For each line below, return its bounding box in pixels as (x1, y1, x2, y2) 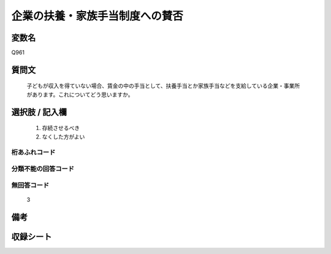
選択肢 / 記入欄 (11, 107, 67, 117)
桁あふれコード (11, 148, 56, 156)
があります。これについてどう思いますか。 (26, 91, 134, 98)
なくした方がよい (42, 133, 85, 140)
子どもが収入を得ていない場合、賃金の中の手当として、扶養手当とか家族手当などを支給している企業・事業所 (26, 82, 300, 90)
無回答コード (11, 181, 50, 190)
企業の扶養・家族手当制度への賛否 (11, 9, 184, 23)
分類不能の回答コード (11, 164, 75, 173)
